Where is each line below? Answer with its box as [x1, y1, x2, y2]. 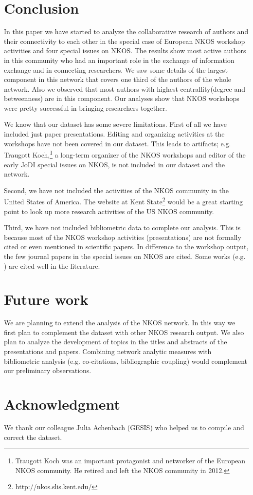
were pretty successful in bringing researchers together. [4, 102, 167, 113]
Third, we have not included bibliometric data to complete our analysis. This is [4, 222, 241, 233]
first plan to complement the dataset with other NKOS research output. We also [4, 327, 244, 337]
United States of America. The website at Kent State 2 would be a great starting [4, 195, 243, 206]
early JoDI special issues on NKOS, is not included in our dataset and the [4, 159, 225, 169]
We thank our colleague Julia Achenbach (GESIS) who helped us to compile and [4, 422, 244, 432]
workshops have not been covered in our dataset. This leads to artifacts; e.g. [4, 138, 231, 148]
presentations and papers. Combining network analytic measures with [4, 346, 212, 356]
